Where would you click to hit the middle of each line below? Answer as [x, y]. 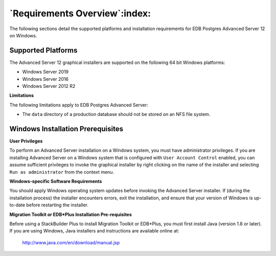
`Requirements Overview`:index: [80, 13]
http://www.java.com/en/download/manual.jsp [71, 242]
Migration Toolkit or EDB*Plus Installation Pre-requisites [71, 214]
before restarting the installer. [57, 205]
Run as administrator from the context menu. [62, 172]
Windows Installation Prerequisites [66, 129]
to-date [17, 205]
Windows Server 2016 [45, 79]
